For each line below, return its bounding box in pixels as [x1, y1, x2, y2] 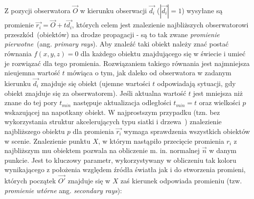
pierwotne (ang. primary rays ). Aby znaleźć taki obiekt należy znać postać [4, 39, 229, 49]
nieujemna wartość [4, 67, 60, 78]
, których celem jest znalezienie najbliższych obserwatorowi [72, 20, 249, 30]
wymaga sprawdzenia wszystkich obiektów [123, 126, 250, 136]
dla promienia [72, 126, 114, 136]
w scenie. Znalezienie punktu [4, 135, 91, 146]
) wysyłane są [182, 5, 223, 15]
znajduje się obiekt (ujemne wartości [41, 78, 150, 88]
